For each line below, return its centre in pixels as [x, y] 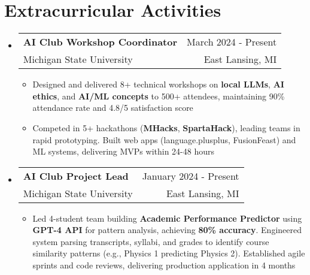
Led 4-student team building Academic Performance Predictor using [167, 218]
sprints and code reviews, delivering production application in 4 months [164, 265]
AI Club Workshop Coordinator [100, 42]
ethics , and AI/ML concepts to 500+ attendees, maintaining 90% [159, 96]
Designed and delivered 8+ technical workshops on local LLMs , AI [158, 84]
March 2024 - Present [232, 42]
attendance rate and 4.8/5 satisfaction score [113, 108]
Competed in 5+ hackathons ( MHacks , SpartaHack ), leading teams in [166, 127]
